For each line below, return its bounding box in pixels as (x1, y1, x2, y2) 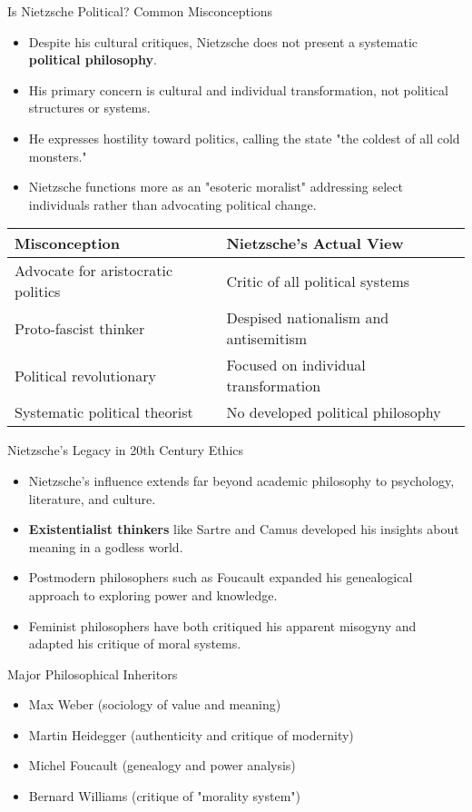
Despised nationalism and (226, 307, 389, 329)
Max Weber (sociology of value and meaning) (28, 695, 281, 714)
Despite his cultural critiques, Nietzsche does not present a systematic (28, 32, 418, 51)
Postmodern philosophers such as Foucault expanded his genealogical (28, 568, 413, 587)
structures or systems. (28, 98, 151, 117)
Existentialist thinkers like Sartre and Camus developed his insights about (28, 520, 459, 539)
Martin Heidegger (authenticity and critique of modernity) (28, 725, 354, 744)
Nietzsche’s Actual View (226, 233, 404, 254)
